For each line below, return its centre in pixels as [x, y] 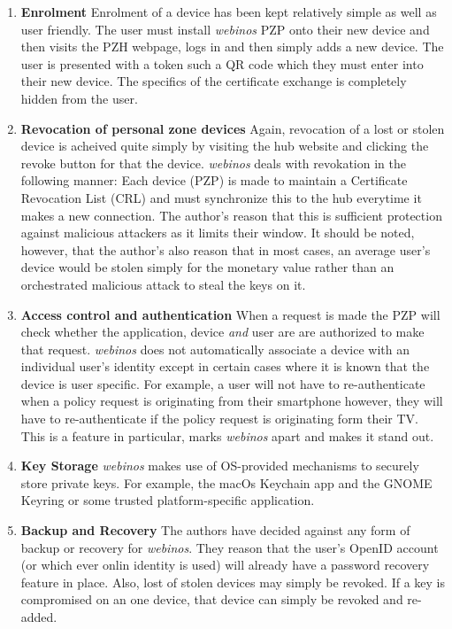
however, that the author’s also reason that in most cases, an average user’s [226, 249]
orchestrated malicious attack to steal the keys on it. [163, 284]
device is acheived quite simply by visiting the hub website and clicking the [225, 146]
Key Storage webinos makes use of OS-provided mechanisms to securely [220, 466]
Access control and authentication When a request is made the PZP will [230, 314]
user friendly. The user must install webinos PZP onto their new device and [225, 29]
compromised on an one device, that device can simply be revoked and [212, 599]
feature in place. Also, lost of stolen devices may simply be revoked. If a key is [233, 582]
